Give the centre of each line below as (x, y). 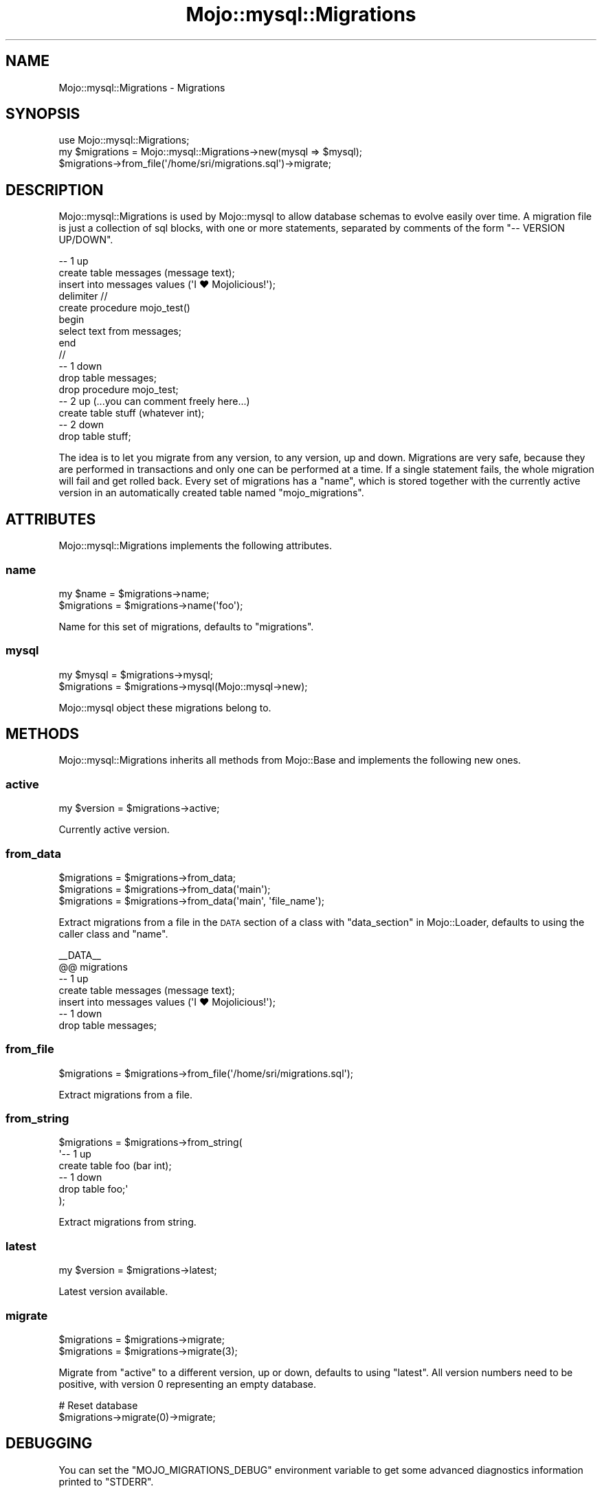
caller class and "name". (113, 933)
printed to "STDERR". (106, 1481)
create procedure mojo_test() (124, 308)
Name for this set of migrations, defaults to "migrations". (186, 626)
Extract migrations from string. (127, 1222)
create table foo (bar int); (115, 1166)
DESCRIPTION (55, 190)
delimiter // (83, 296)
